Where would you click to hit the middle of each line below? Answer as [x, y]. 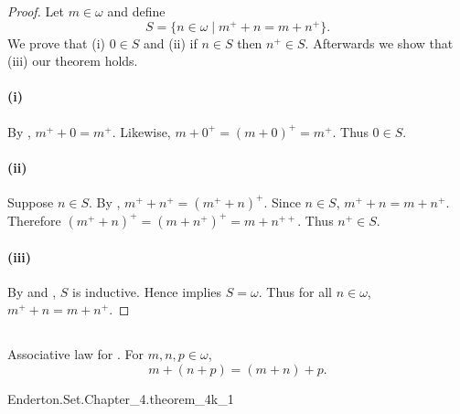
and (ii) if [171, 42]
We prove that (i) [56, 42]
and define [136, 11]
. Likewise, [141, 131]
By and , [32, 291]
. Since [282, 202]
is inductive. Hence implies [147, 291]
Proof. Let [36, 11]
